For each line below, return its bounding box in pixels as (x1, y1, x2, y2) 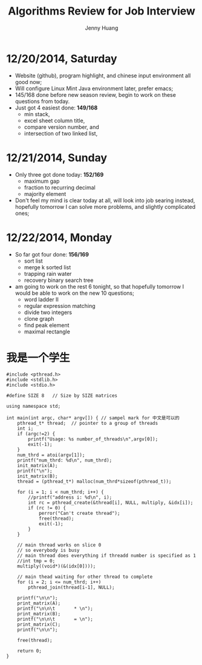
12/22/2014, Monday (6, 231, 112, 244)
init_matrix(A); (17, 462, 59, 468)
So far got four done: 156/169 (15, 251, 90, 258)
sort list (24, 257, 44, 264)
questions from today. (15, 97, 70, 105)
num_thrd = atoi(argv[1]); (17, 452, 85, 458)
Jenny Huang (85, 24, 119, 31)
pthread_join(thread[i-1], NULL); (28, 584, 115, 591)
